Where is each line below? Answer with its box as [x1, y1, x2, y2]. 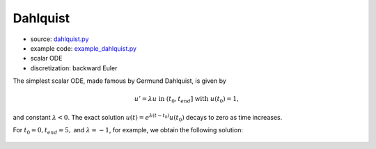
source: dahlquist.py [30, 35, 89, 43]
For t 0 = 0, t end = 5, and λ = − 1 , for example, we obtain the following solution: [13, 126, 244, 136]
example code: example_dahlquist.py [30, 44, 137, 52]
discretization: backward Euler [30, 63, 118, 72]
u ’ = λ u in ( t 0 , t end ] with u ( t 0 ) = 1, [134, 95, 240, 104]
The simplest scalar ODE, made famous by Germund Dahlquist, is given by [13, 77, 226, 85]
